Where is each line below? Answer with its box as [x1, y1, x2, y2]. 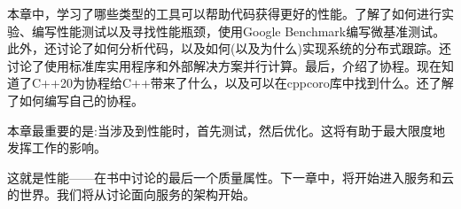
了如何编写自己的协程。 [7, 90, 144, 109]
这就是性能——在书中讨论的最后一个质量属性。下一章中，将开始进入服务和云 [7, 167, 454, 186]
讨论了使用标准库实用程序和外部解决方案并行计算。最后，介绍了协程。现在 [7, 56, 441, 74]
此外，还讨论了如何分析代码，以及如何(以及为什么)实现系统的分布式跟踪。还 [7, 39, 451, 58]
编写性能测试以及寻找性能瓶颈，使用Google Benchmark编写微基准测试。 [31, 21, 446, 40]
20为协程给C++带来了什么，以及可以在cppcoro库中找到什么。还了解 [59, 74, 454, 92]
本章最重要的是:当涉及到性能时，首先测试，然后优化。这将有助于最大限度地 [7, 120, 445, 139]
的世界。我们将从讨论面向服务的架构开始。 [7, 185, 255, 204]
